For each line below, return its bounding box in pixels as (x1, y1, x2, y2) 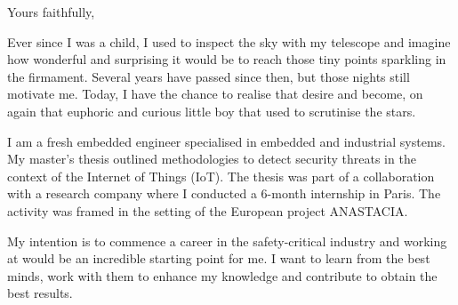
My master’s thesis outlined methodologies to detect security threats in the (7, 149, 416, 168)
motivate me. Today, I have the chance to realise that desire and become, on (7, 84, 423, 103)
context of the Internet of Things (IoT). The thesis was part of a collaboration (7, 166, 435, 185)
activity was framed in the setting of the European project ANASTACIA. (7, 201, 408, 220)
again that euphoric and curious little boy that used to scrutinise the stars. (7, 101, 416, 120)
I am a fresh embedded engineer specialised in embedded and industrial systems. (7, 132, 446, 150)
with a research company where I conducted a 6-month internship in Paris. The (7, 184, 441, 203)
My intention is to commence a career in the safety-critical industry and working (7, 231, 447, 250)
